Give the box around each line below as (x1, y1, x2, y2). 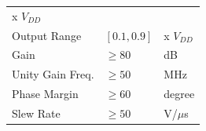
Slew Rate (12, 104, 61, 121)
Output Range (12, 27, 82, 43)
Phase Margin (12, 86, 79, 102)
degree (164, 86, 195, 102)
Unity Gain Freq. (12, 66, 94, 82)
